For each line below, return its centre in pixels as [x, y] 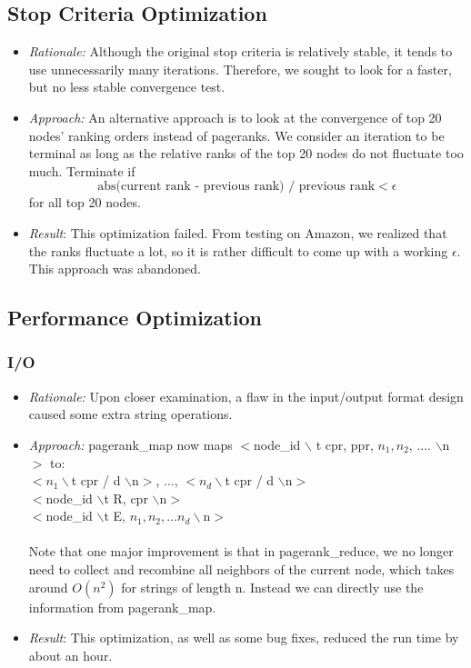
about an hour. [70, 655]
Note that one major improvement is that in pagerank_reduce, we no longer [241, 551]
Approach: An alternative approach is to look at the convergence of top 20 [235, 117]
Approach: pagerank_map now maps [130, 444]
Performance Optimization [135, 318]
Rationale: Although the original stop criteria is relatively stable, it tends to [241, 51]
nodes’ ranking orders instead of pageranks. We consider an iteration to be [236, 135]
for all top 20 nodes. [85, 202]
